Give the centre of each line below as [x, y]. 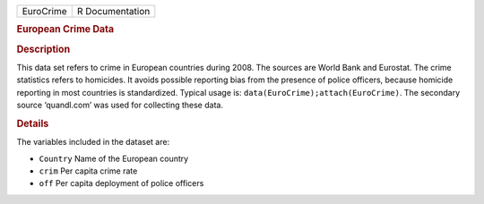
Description [43, 49]
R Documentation [113, 11]
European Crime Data [65, 30]
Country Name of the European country [114, 158]
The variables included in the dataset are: [93, 142]
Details [33, 123]
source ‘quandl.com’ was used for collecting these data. [120, 105]
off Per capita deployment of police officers [121, 183]
